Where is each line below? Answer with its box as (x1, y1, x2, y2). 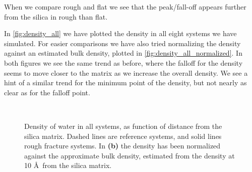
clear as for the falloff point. (4, 87, 90, 97)
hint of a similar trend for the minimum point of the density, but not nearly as (4, 77, 247, 88)
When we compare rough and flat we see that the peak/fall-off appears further (4, 2, 246, 12)
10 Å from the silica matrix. (24, 160, 112, 170)
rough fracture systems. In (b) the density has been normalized (24, 140, 221, 151)
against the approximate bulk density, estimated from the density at (24, 150, 235, 160)
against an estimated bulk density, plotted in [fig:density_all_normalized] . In (4, 48, 242, 58)
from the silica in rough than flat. (4, 11, 108, 22)
